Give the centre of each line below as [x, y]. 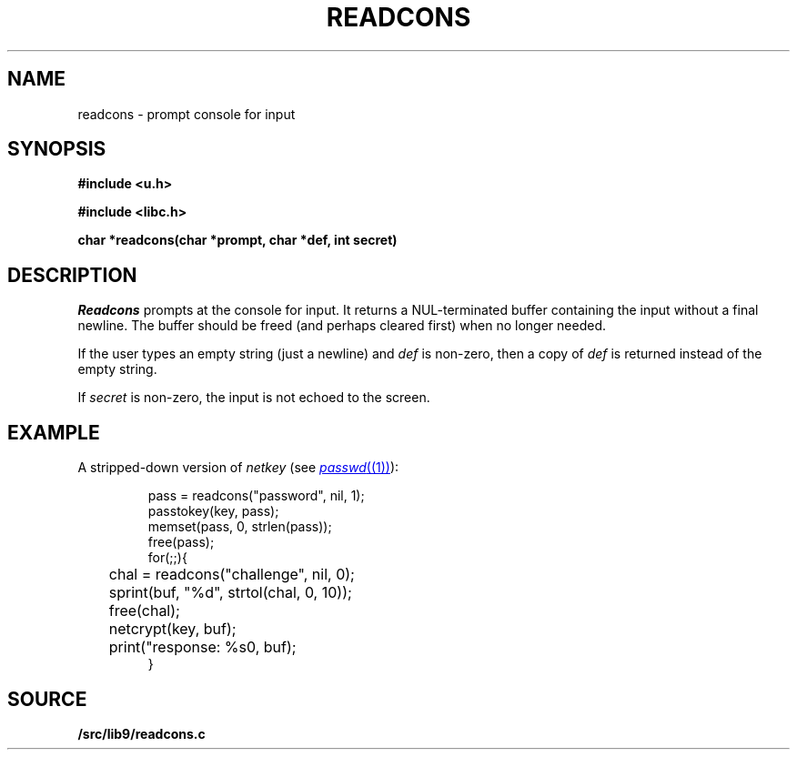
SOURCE [47, 699]
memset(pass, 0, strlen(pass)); [240, 527]
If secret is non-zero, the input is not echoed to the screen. [254, 398]
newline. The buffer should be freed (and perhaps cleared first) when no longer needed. [342, 326]
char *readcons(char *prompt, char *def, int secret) [237, 240]
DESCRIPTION [72, 275]
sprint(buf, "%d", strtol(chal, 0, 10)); [230, 593]
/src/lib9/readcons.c [141, 733]
